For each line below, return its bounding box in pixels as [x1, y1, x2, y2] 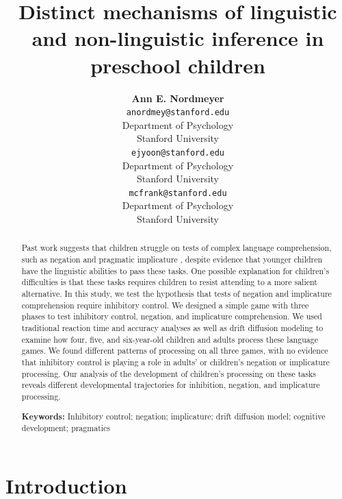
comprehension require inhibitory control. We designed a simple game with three [21, 299, 309, 311]
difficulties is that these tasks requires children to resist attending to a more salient [21, 276, 317, 288]
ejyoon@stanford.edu [131, 147, 225, 158]
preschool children [90, 51, 265, 79]
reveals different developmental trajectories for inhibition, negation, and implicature [21, 379, 320, 391]
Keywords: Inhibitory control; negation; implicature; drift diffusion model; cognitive [21, 410, 326, 422]
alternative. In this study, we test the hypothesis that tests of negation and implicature [21, 288, 332, 300]
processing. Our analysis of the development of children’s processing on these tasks [21, 367, 316, 379]
